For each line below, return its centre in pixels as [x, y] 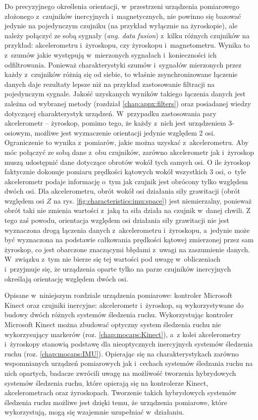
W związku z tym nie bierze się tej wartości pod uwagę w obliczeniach [113, 259]
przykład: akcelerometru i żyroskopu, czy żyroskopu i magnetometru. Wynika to [127, 45]
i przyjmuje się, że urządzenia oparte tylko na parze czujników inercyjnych [118, 269]
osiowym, [19, 132]
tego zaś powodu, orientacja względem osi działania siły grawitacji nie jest [117, 220]
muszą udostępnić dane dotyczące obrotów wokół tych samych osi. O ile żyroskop [128, 162]
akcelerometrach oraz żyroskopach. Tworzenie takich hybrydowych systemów [121, 392]
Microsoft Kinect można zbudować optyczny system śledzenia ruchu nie [113, 324]
